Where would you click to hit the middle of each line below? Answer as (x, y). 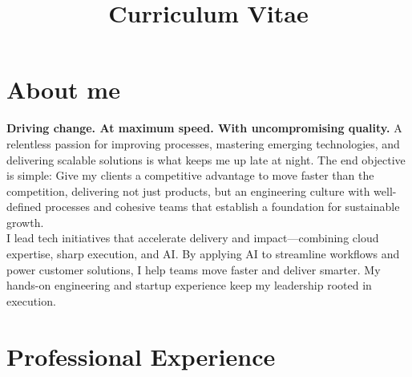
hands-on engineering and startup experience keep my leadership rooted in (189, 285)
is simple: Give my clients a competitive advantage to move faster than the (190, 175)
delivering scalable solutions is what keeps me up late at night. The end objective (206, 159)
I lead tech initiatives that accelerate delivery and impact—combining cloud (193, 238)
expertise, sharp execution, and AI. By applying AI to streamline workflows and (203, 254)
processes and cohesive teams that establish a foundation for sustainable (222, 207)
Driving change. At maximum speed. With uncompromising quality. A (204, 128)
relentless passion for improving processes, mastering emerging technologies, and (203, 143)
